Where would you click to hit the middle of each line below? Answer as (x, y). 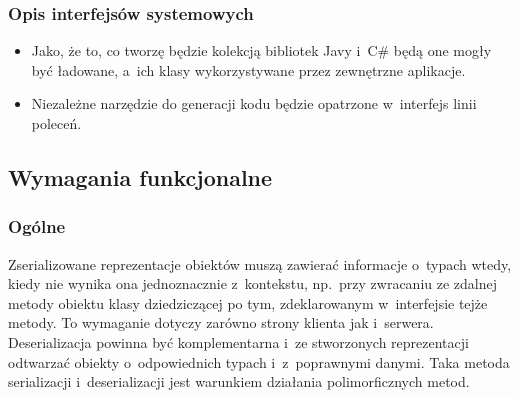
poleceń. (56, 123)
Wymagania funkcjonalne (140, 176)
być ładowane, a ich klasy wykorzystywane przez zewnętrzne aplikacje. (248, 69)
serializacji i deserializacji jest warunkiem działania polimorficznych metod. (239, 381)
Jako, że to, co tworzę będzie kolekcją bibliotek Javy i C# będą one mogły (261, 50)
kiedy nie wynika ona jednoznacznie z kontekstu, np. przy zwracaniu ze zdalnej (253, 283)
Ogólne (37, 226)
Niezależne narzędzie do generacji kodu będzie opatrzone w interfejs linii (254, 103)
